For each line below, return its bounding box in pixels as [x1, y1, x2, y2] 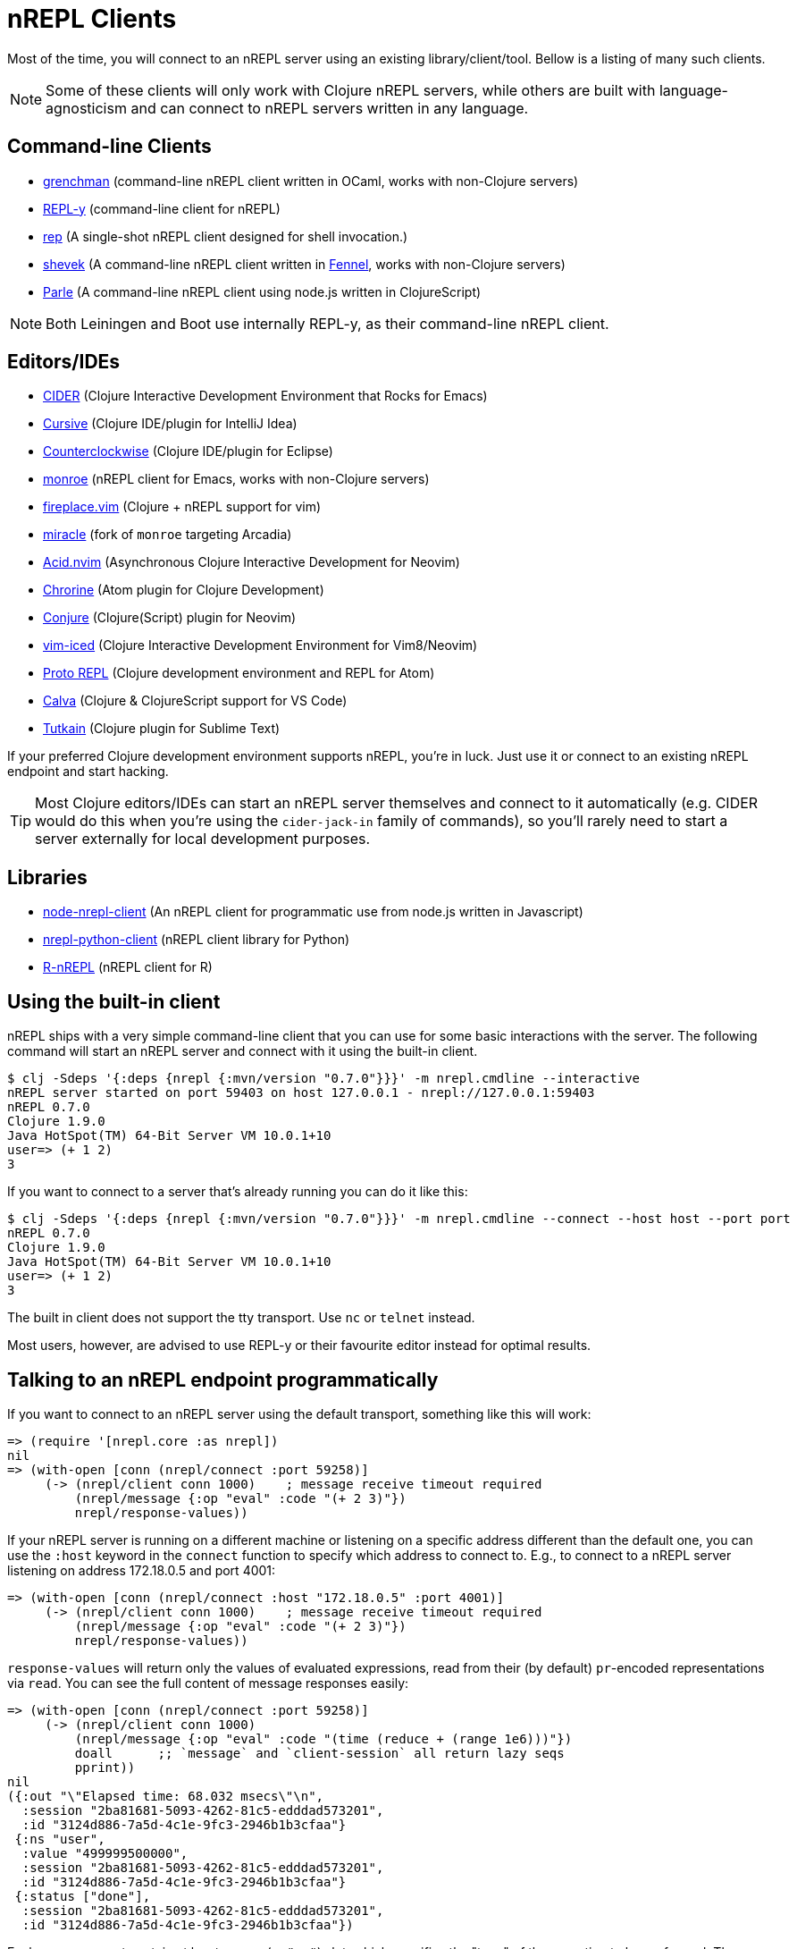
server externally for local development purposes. [35, 830, 371, 848]
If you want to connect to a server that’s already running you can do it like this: [7, 1184, 468, 1200]
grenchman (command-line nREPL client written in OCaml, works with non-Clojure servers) [43, 173, 579, 189]
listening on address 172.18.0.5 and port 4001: [7, 1562, 276, 1578]
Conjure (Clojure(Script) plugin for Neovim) [43, 610, 297, 626]
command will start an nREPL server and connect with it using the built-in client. [7, 1043, 478, 1059]
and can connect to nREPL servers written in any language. [130, 98, 529, 117]
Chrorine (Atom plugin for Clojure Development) [43, 582, 324, 598]
